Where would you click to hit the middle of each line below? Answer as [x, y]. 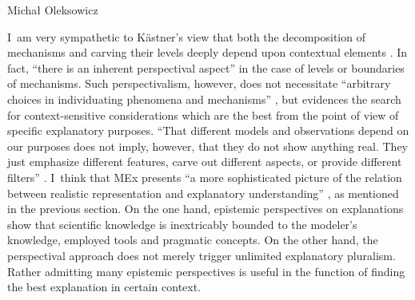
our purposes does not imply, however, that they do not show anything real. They [207, 146]
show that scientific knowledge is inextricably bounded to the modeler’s [182, 224]
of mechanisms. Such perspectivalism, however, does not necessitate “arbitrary [199, 83]
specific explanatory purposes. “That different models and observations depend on [208, 130]
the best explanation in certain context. [104, 287]
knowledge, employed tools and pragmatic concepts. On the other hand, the [193, 240]
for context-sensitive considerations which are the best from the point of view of [203, 114]
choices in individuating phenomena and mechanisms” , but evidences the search [204, 99]
